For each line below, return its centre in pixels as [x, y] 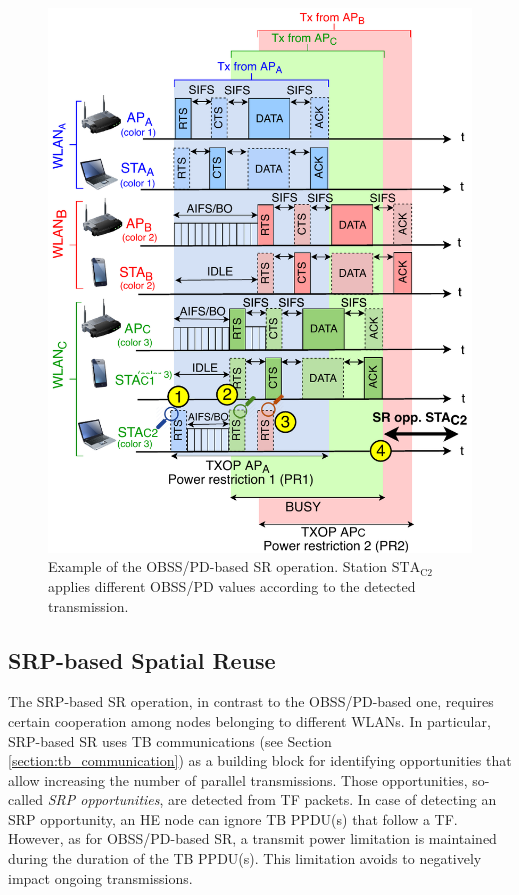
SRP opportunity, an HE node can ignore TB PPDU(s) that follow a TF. [233, 818]
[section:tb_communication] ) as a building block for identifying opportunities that [260, 760]
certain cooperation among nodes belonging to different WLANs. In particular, [249, 720]
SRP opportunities [103, 799]
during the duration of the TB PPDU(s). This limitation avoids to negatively [245, 858]
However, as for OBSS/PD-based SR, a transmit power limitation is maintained [252, 838]
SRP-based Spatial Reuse [142, 659]
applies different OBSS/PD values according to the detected [232, 585]
